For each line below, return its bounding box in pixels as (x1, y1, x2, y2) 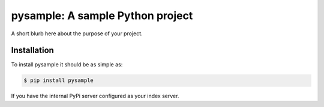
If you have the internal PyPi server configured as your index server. (11, 93, 179, 100)
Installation (11, 45, 54, 56)
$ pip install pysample (23, 77, 94, 84)
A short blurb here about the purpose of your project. (11, 30, 143, 37)
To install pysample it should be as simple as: (11, 61, 123, 68)
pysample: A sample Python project (11, 9, 193, 22)
